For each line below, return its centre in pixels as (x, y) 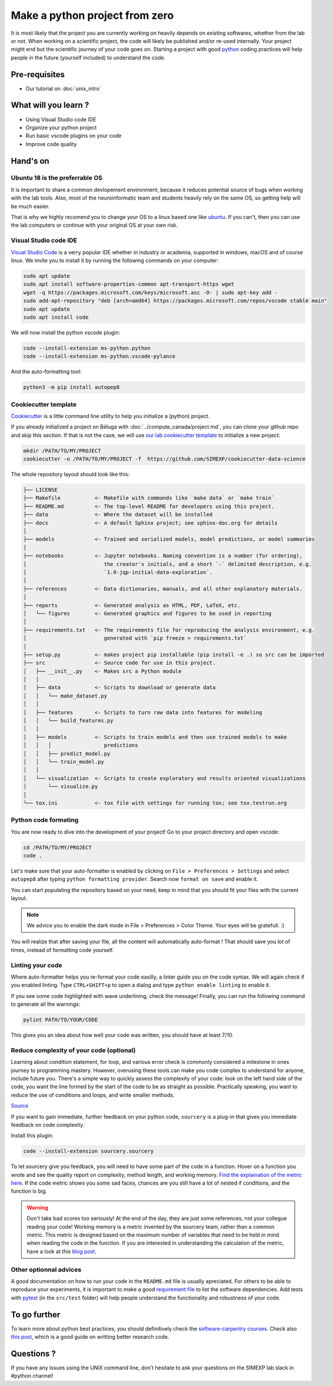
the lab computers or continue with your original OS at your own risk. (94, 225)
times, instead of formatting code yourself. (62, 950)
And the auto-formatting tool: (46, 372)
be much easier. (30, 206)
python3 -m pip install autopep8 (71, 387)
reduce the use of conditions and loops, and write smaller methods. (93, 1095)
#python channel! (32, 1376)
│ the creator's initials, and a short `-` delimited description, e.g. (167, 564)
